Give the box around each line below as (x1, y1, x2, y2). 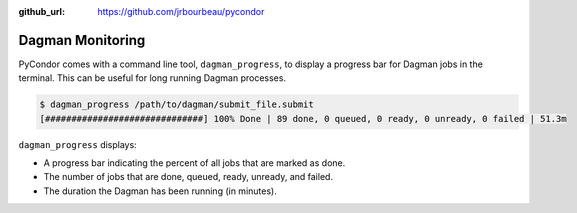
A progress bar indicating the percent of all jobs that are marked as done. (43, 157, 346, 169)
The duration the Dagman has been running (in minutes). (43, 185, 277, 197)
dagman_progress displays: (18, 138, 137, 150)
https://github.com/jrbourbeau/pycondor (97, 6, 265, 17)
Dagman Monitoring (18, 31, 146, 49)
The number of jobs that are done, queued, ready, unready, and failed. (43, 171, 334, 183)
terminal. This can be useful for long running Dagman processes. (18, 72, 287, 84)
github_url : (18, 6, 65, 17)
